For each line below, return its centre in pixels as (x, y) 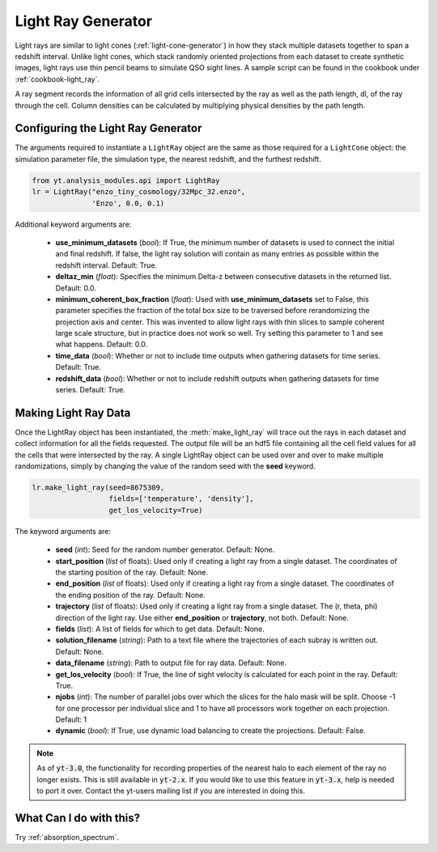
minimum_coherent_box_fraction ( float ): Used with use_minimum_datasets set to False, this (212, 299)
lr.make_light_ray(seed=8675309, (98, 488)
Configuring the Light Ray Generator (108, 128)
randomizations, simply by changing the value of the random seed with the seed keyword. (165, 466)
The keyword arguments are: (63, 531)
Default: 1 (71, 719)
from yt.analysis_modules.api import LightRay (126, 180)
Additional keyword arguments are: (73, 224)
